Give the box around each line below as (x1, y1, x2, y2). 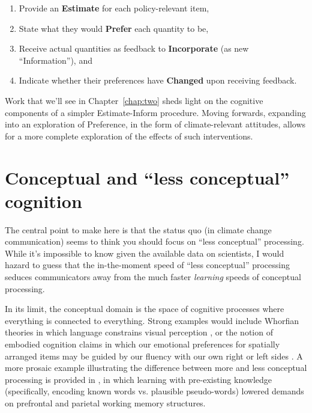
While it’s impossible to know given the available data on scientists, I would (5, 246, 284, 259)
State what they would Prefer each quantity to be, (19, 22, 209, 34)
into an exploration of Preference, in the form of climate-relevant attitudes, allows (5, 118, 306, 130)
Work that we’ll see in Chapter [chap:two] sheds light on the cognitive (5, 94, 263, 106)
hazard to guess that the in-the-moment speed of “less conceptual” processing (5, 259, 290, 271)
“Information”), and (19, 54, 92, 66)
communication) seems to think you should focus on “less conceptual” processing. (5, 235, 304, 248)
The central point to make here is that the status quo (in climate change (5, 223, 272, 236)
